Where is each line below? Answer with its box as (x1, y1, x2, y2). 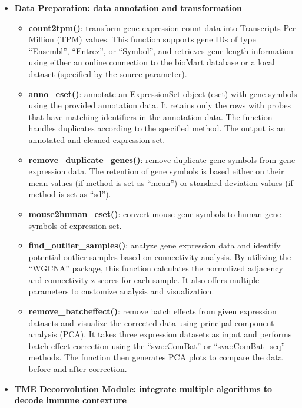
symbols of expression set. (28, 219, 122, 231)
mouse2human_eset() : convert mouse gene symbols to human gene (28, 207, 281, 220)
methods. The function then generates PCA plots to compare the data (28, 351, 283, 363)
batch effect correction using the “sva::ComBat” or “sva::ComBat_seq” (28, 339, 286, 351)
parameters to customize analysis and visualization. (28, 285, 214, 297)
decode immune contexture (14, 394, 127, 406)
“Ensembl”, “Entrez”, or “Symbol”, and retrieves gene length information (28, 44, 294, 57)
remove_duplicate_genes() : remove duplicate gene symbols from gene (28, 153, 296, 165)
